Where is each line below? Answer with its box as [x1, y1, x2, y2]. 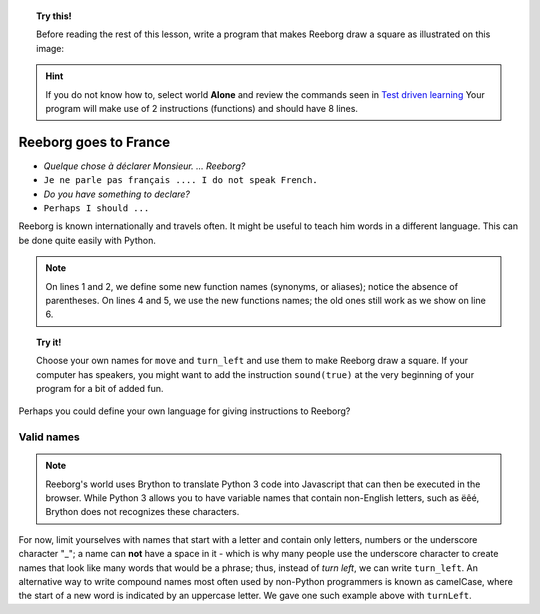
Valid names [18, 430, 80, 444]
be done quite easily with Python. [18, 234, 157, 246]
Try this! [36, 10, 72, 22]
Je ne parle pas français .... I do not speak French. [43, 175, 319, 186]
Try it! [36, 336, 62, 348]
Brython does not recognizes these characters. [45, 506, 240, 518]
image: [36, 42, 65, 54]
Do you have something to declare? [43, 188, 190, 200]
